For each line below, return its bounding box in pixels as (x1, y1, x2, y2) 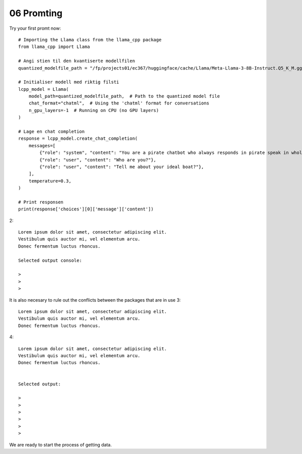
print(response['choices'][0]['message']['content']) (18, 206, 154, 212)
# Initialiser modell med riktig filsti (18, 79, 119, 85)
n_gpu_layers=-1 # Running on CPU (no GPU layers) (28, 107, 159, 113)
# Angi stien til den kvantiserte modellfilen (18, 58, 135, 64)
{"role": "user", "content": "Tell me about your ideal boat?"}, (39, 164, 204, 169)
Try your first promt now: (9, 25, 61, 31)
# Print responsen (18, 199, 64, 205)
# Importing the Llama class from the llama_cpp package (18, 37, 162, 42)
